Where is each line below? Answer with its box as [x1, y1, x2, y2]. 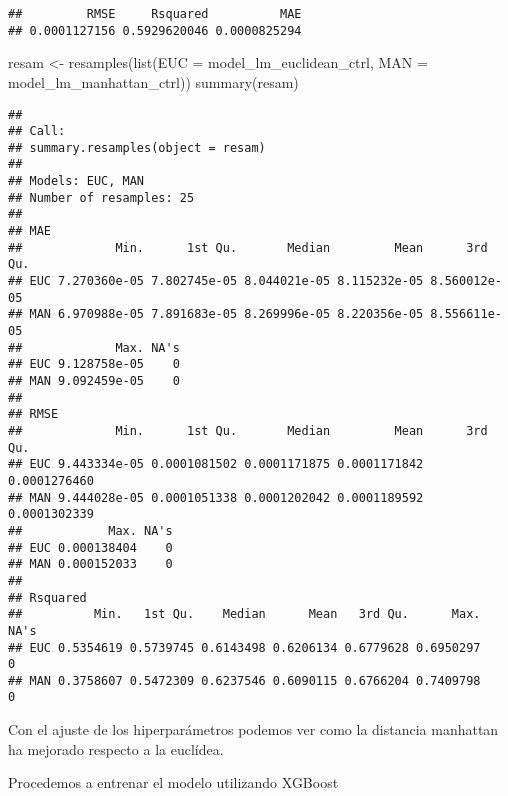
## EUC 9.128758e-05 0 [8, 357, 180, 372]
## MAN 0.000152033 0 [8, 557, 173, 572]
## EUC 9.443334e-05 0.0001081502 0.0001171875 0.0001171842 [8, 457, 424, 472]
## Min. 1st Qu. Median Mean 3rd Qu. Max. [8, 607, 481, 622]
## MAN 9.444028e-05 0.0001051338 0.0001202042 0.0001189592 [8, 490, 424, 505]
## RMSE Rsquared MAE [8, 7, 302, 21]
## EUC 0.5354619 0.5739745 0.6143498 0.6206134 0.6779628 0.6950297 [8, 640, 481, 655]
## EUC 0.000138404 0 [8, 540, 173, 555]
